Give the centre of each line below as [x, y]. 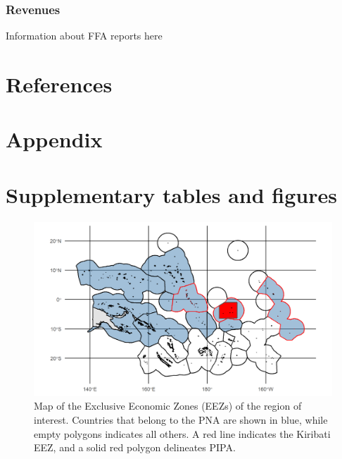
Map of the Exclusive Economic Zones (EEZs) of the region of [168, 406]
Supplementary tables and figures [171, 194]
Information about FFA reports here [84, 36]
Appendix [54, 139]
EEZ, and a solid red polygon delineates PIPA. [135, 447]
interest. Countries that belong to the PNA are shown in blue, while [181, 420]
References [59, 84]
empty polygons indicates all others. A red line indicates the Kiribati [182, 433]
